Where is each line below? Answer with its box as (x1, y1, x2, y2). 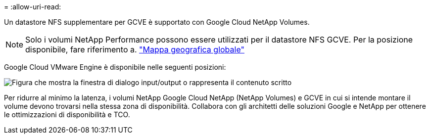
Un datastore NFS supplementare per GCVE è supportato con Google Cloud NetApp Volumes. (4, 18, 310, 26)
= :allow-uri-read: (4, 2, 61, 11)
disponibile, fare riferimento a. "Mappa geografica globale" (25, 45, 244, 54)
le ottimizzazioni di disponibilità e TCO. (4, 110, 130, 119)
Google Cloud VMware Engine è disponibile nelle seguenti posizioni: (4, 63, 226, 71)
